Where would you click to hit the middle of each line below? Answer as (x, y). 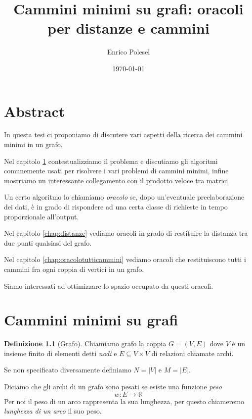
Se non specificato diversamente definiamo (68, 370)
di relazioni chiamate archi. (192, 353)
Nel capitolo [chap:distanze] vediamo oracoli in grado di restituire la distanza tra (126, 233)
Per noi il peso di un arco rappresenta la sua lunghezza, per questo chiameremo (124, 401)
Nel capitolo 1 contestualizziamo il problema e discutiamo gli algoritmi (111, 161)
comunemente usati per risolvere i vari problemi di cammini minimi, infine (116, 171)
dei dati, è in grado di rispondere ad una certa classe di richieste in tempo (116, 207)
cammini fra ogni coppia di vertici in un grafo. (74, 269)
